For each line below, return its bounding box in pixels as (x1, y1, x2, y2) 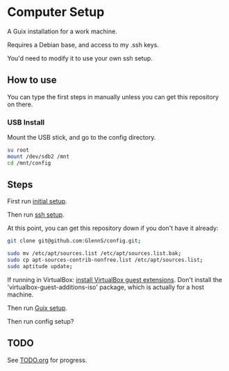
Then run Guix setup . (7, 304, 68, 312)
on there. (7, 100, 33, 108)
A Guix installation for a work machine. (7, 27, 118, 35)
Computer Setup (7, 4, 105, 20)
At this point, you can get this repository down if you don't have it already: (7, 224, 219, 233)
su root (7, 147, 30, 154)
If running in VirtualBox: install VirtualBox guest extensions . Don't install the (7, 275, 223, 283)
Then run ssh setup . (7, 211, 65, 219)
